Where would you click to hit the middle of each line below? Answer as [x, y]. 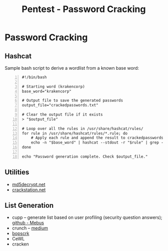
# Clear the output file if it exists [62, 114]
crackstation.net [29, 190]
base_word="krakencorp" [47, 91]
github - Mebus [28, 223]
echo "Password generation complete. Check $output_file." [85, 157]
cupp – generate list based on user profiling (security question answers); [87, 217]
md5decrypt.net [29, 184]
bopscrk [21, 233]
